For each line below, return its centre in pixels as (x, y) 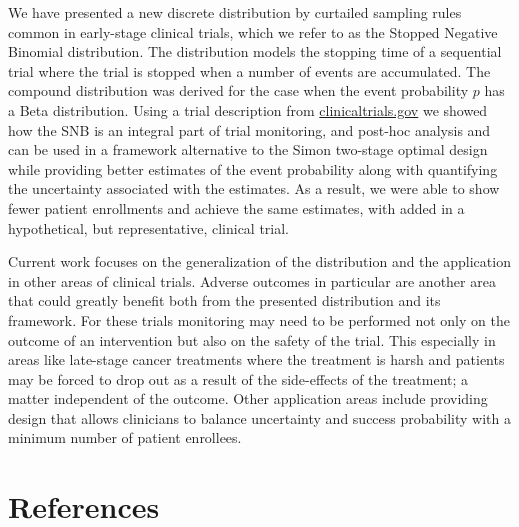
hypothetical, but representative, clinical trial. (149, 227)
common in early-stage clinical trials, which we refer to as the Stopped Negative (253, 31)
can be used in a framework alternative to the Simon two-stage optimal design (248, 149)
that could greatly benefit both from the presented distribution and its (224, 300)
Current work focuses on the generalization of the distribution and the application (259, 261)
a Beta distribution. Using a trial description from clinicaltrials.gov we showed (248, 109)
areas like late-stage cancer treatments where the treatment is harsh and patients (256, 359)
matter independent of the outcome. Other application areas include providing (248, 398)
